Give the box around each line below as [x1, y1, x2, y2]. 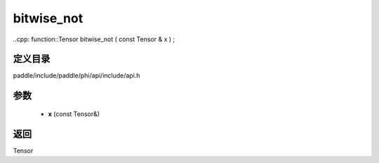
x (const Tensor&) [48, 109, 100, 118]
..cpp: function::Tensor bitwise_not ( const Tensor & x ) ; [13, 35, 175, 43]
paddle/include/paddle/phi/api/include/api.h [13, 71, 140, 80]
